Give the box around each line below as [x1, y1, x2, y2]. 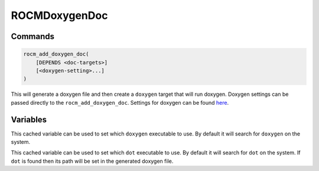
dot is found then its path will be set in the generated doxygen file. [11, 157, 174, 164]
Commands [11, 31, 55, 41]
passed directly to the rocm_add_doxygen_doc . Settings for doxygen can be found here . [11, 99, 229, 106]
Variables [11, 114, 47, 124]
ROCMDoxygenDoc [11, 9, 108, 22]
